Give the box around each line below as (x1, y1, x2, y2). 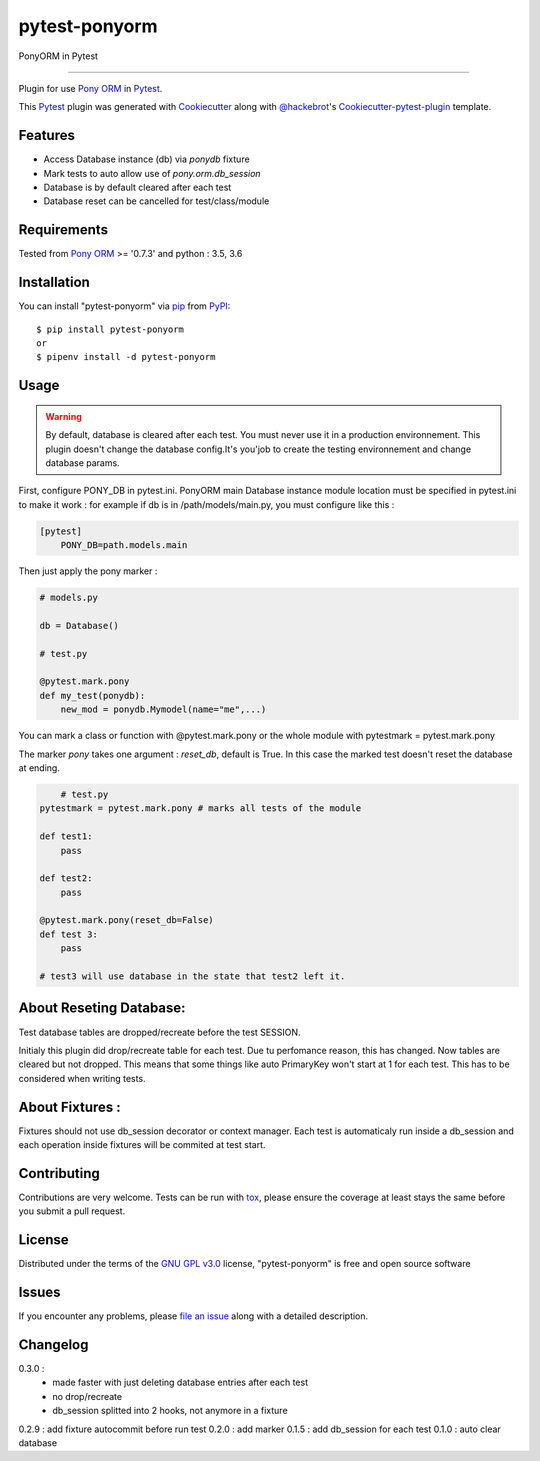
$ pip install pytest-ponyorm (36, 323, 185, 335)
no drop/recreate (52, 1390, 123, 1402)
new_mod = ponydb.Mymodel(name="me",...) (60, 704, 267, 715)
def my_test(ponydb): (39, 690, 146, 701)
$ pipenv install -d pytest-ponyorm (36, 351, 216, 363)
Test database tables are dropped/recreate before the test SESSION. (18, 1026, 301, 1038)
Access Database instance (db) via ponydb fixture (43, 153, 250, 165)
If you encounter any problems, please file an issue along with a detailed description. (18, 1310, 369, 1322)
